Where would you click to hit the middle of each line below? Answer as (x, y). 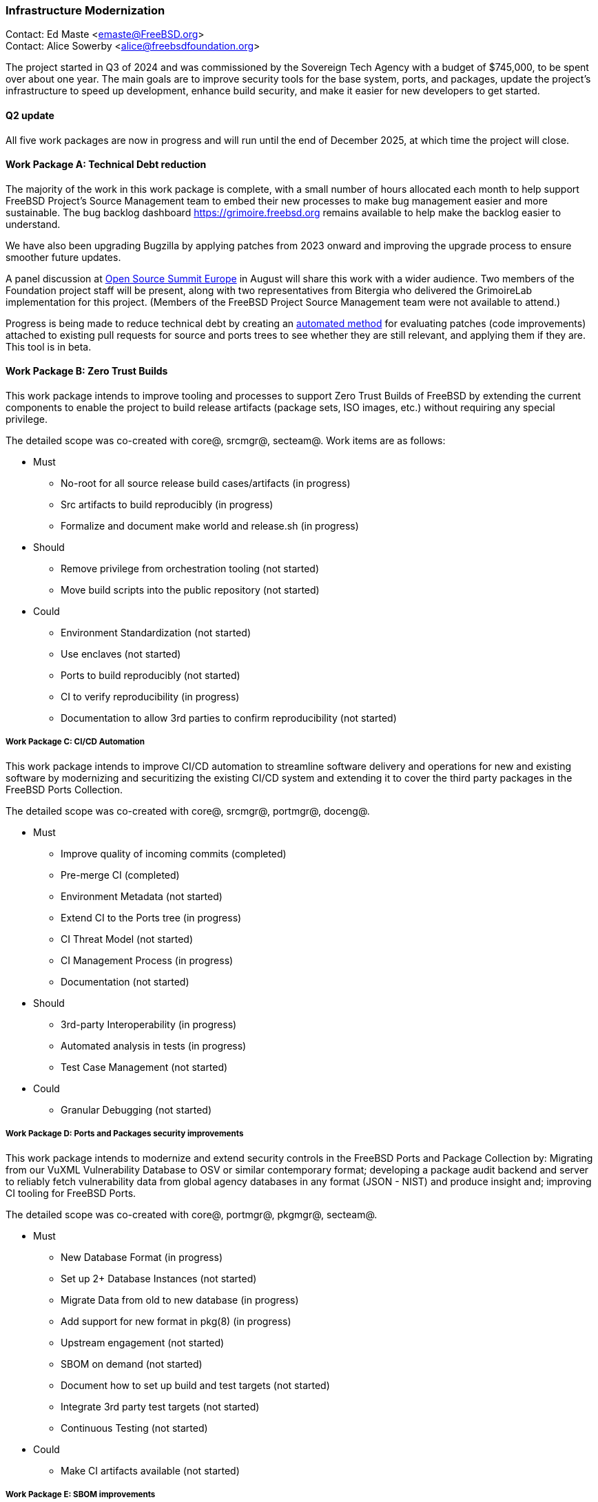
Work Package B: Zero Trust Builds (87, 371)
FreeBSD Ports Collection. (64, 789)
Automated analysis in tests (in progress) (154, 1045)
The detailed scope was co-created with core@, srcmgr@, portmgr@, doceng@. (188, 811)
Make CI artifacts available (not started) (150, 1470)
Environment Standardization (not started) (156, 633)
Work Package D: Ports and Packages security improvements (125, 1134)
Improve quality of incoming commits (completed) (174, 853)
